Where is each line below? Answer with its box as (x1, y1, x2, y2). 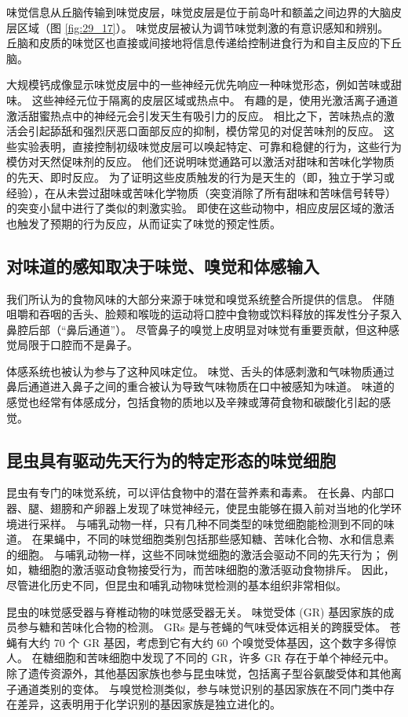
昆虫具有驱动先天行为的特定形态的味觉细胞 (6, 447, 336, 472)
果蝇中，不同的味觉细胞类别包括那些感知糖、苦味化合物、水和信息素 (42, 531, 395, 547)
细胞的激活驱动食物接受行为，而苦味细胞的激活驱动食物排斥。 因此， (38, 561, 395, 578)
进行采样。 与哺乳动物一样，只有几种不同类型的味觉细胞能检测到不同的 (16, 515, 384, 531)
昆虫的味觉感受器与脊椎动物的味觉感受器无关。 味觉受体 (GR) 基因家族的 (6, 603, 384, 620)
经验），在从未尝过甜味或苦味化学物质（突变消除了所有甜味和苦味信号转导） (6, 184, 396, 200)
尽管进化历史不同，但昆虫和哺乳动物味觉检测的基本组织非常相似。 (6, 577, 347, 594)
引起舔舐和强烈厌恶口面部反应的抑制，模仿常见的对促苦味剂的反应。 (27, 123, 380, 139)
